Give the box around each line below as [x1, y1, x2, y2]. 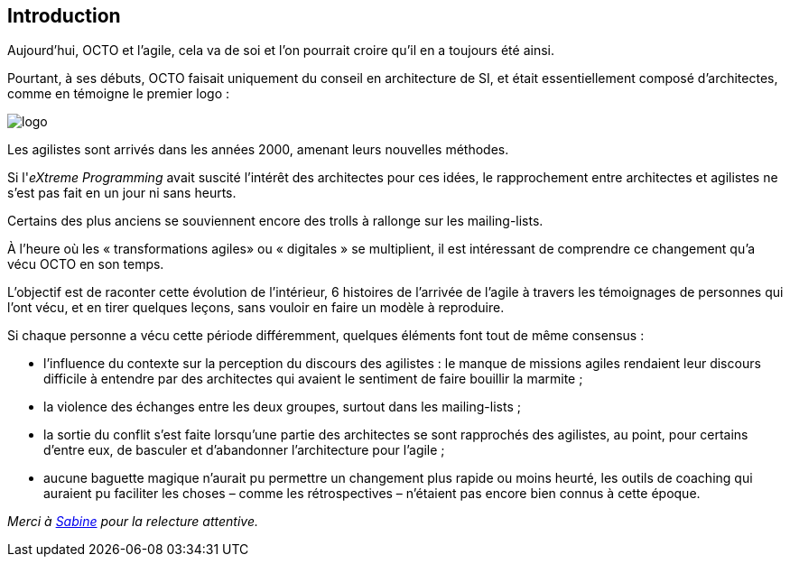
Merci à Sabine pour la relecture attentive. [7, 513, 258, 530]
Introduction [7, 5, 121, 27]
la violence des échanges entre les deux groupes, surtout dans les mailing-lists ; [43, 399, 521, 415]
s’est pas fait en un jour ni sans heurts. [7, 185, 237, 201]
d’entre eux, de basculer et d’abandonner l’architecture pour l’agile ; [43, 442, 445, 458]
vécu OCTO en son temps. [7, 256, 164, 273]
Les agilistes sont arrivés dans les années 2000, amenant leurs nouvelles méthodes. [7, 142, 509, 158]
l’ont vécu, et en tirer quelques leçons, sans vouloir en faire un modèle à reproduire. [7, 300, 505, 316]
